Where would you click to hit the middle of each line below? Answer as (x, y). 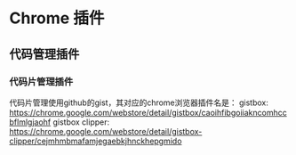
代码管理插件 (44, 54)
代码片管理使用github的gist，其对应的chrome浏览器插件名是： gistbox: (139, 102)
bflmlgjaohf (30, 122)
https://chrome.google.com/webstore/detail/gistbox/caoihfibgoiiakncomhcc (148, 112)
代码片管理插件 (41, 81)
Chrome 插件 (57, 18)
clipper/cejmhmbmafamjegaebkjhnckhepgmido (96, 141)
